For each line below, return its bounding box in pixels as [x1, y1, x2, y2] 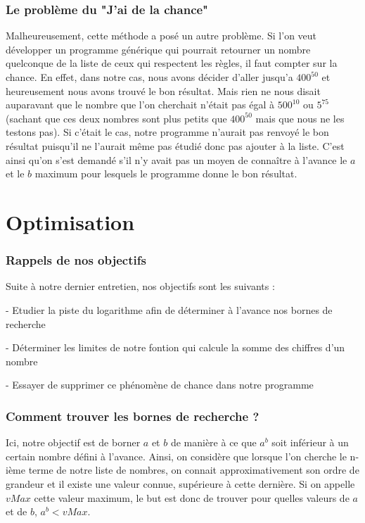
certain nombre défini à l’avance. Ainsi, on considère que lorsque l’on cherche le [6, 448, 347, 463]
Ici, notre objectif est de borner [6, 435, 141, 450]
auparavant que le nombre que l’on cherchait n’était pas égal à [6, 97, 275, 112]
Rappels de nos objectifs [6, 251, 146, 269]
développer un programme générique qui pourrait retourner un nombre [6, 42, 311, 56]
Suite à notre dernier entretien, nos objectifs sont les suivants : [6, 279, 275, 294]
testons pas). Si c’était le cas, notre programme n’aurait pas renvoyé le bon [6, 125, 329, 139]
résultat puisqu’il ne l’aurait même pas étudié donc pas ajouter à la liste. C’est [6, 138, 345, 153]
